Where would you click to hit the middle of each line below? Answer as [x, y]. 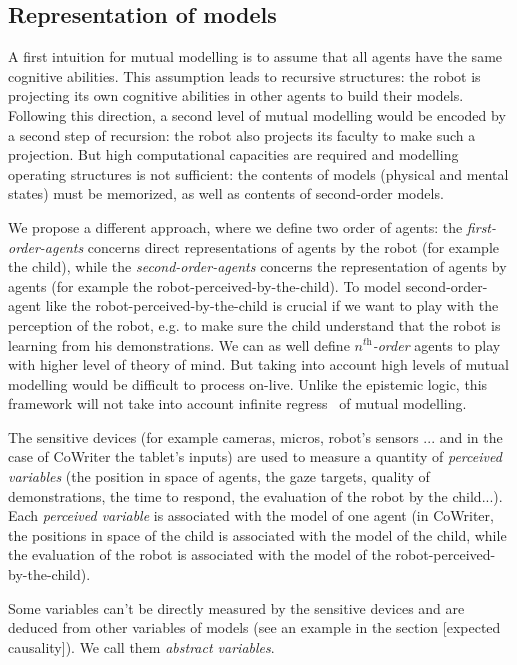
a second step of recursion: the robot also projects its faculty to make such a [242, 134]
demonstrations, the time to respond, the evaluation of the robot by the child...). [255, 495]
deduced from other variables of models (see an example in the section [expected [254, 627]
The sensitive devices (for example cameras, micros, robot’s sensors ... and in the [255, 436]
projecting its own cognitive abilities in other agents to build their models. [236, 95]
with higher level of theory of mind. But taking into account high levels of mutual [258, 364]
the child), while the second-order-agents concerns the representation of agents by [257, 266]
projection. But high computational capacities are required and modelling [233, 154]
